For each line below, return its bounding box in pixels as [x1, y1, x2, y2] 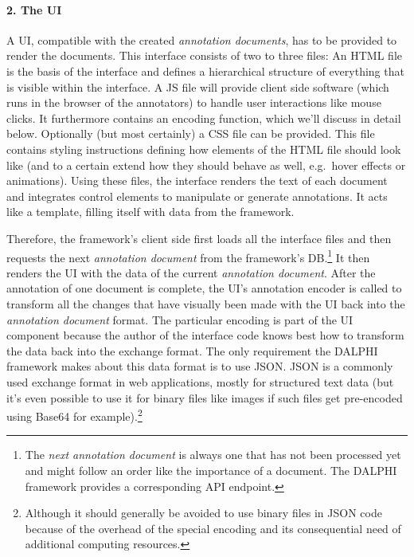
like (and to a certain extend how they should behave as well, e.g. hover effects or [6, 156, 406, 173]
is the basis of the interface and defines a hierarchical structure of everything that [6, 62, 404, 79]
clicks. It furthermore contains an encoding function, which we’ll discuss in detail [6, 109, 401, 126]
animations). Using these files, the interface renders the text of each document [6, 172, 388, 189]
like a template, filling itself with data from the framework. [6, 203, 295, 220]
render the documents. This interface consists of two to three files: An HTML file [6, 47, 402, 64]
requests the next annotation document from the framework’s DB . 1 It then [6, 246, 370, 265]
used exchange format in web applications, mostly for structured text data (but [6, 373, 394, 390]
